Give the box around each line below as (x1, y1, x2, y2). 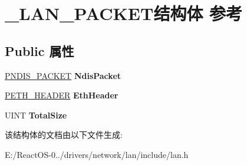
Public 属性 (5, 41, 74, 60)
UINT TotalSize (5, 108, 67, 121)
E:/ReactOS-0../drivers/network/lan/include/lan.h (5, 148, 189, 160)
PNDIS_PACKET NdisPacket (5, 69, 121, 81)
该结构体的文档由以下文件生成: (5, 128, 123, 141)
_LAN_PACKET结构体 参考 (5, 1, 243, 25)
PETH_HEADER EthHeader (5, 89, 118, 101)
